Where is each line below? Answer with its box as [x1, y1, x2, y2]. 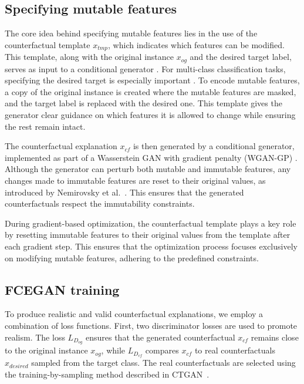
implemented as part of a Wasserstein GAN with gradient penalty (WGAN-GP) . [5, 151, 298, 163]
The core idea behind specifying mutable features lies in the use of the [5, 27, 258, 39]
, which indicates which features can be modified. [108, 38, 285, 50]
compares [145, 344, 179, 356]
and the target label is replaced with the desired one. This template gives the [5, 97, 282, 109]
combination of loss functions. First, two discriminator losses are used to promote [5, 319, 298, 331]
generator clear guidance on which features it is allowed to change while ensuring [5, 109, 296, 121]
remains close [251, 331, 299, 343]
